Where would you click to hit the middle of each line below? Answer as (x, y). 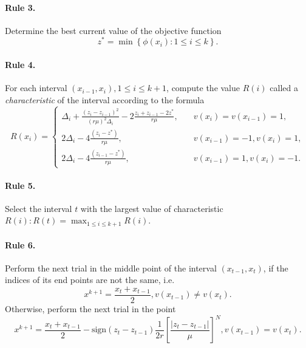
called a (284, 88)
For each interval (36, 88)
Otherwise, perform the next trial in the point (90, 308)
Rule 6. (20, 244)
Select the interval (39, 208)
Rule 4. (20, 65)
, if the (276, 268)
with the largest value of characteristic (152, 208)
